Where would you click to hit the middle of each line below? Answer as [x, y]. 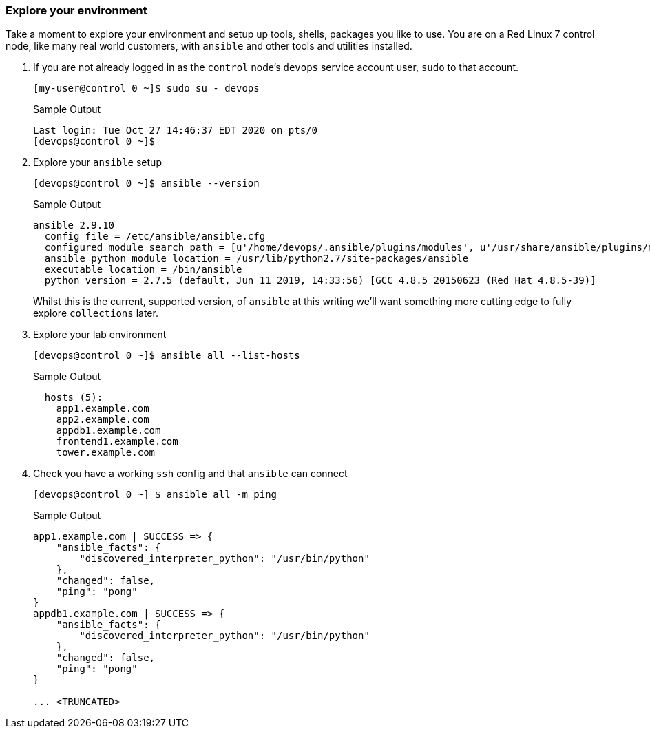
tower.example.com [106, 453]
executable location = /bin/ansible [143, 270]
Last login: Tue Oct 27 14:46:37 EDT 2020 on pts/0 [176, 130]
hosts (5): [74, 398]
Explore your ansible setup [97, 162]
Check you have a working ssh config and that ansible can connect [190, 474]
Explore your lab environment [100, 335]
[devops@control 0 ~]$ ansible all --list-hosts [167, 356]
